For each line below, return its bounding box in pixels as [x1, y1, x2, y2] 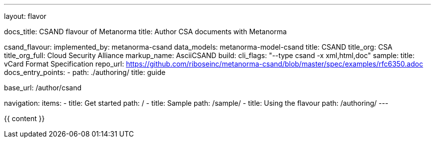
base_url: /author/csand [4, 83, 82, 92]
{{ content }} [4, 114, 45, 123]
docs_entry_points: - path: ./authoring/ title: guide [4, 68, 166, 76]
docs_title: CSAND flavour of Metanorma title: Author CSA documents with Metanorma [4, 27, 287, 36]
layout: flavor [4, 12, 47, 20]
